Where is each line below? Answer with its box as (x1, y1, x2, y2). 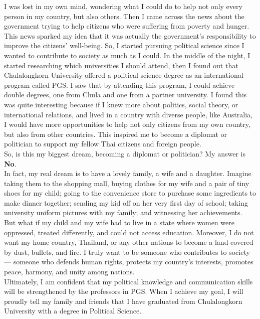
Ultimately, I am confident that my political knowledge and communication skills (4, 276, 253, 286)
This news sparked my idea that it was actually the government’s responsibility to (4, 30, 256, 41)
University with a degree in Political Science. (4, 305, 142, 316)
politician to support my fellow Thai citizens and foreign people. (4, 138, 201, 149)
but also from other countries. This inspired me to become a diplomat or (4, 128, 227, 139)
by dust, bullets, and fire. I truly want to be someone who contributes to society (4, 246, 250, 257)
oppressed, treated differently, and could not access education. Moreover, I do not (4, 227, 254, 237)
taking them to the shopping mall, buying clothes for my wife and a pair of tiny (4, 178, 249, 188)
